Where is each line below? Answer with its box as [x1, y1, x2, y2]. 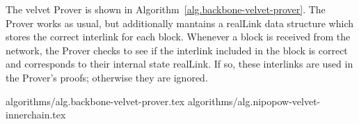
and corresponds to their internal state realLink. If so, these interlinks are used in [6, 56, 353, 71]
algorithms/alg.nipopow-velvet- [187, 93, 321, 108]
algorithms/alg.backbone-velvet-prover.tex [6, 93, 185, 108]
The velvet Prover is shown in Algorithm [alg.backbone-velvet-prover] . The [6, 2, 326, 16]
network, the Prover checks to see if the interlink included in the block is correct [6, 42, 348, 57]
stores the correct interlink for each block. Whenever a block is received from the [6, 29, 351, 44]
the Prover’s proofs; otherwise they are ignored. [6, 70, 208, 84]
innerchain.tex [6, 107, 66, 122]
